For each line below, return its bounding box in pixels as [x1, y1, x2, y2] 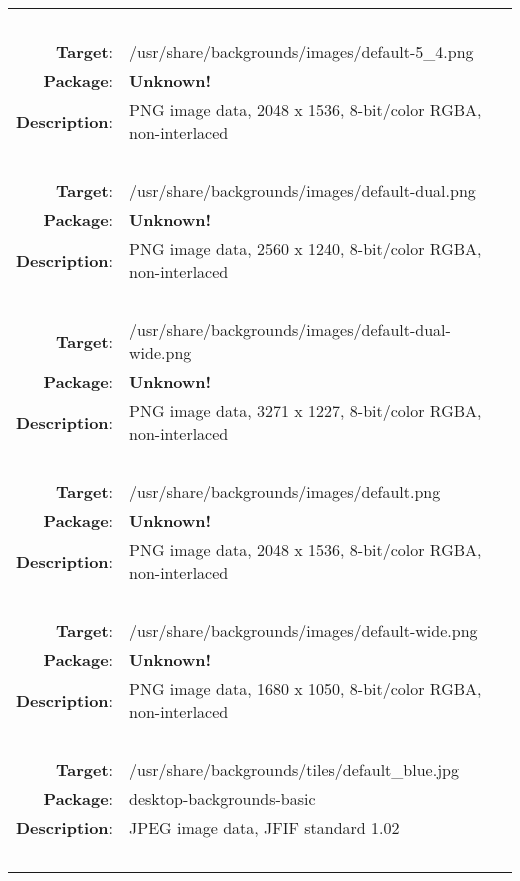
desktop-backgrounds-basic [129, 787, 316, 810]
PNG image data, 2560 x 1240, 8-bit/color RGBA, [129, 237, 482, 260]
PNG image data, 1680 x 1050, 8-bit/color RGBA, [129, 677, 482, 700]
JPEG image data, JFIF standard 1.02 [129, 816, 400, 839]
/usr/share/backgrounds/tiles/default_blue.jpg [129, 758, 459, 781]
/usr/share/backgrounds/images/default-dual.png [129, 179, 476, 202]
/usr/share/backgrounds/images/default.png [129, 480, 441, 503]
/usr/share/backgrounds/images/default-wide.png [129, 619, 478, 642]
